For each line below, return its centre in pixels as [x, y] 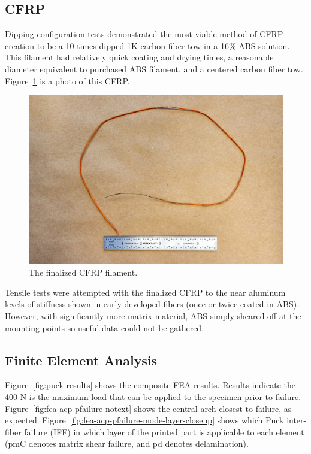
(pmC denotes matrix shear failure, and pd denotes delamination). [127, 444]
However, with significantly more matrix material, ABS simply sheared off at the [153, 316]
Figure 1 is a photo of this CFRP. [67, 81]
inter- [297, 420]
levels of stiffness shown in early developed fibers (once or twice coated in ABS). [152, 304]
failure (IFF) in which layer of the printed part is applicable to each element [164, 432]
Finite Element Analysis [81, 360]
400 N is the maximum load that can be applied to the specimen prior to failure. [153, 397]
